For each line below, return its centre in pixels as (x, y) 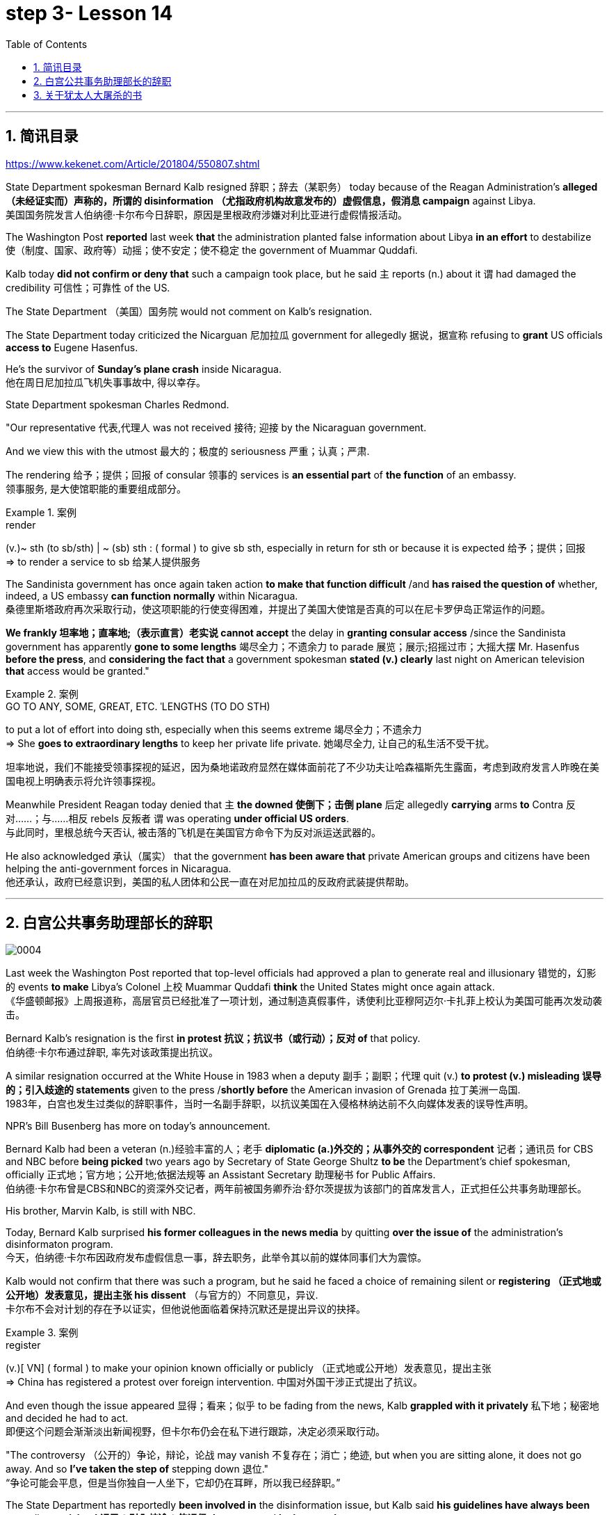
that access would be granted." (78, 671)
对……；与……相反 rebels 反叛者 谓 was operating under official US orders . (177, 818)
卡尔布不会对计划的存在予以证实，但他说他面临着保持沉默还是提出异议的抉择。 (186, 1309)
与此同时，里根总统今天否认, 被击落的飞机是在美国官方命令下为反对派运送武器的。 (193, 832)
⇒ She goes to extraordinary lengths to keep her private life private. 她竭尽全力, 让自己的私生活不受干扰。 (250, 743)
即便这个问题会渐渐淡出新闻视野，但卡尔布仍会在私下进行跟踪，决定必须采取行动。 (195, 1432)
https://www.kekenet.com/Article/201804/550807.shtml (133, 163)
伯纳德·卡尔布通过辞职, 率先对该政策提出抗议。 (112, 1052)
